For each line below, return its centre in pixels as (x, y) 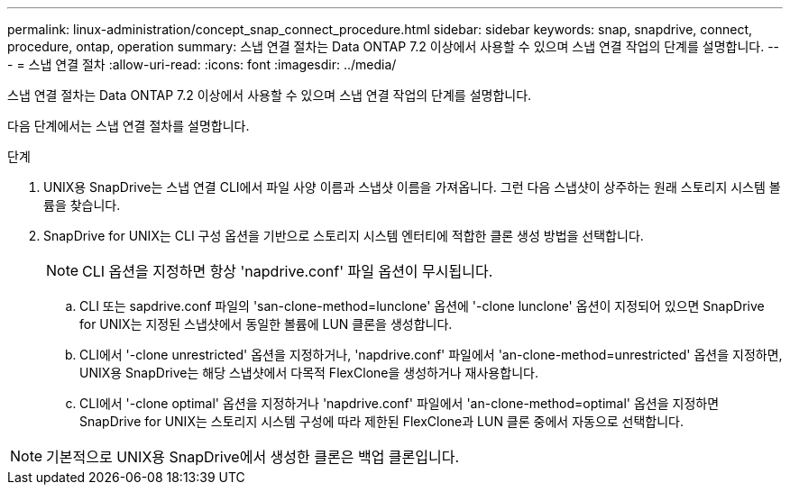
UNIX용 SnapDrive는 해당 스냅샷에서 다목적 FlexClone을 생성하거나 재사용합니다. (309, 373)
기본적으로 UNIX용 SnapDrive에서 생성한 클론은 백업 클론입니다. (253, 457)
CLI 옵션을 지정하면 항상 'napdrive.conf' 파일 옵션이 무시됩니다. (288, 271)
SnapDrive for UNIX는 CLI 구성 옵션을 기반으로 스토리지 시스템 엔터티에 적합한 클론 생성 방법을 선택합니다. (344, 236)
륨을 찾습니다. (82, 205)
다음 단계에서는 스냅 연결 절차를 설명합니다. (129, 126)
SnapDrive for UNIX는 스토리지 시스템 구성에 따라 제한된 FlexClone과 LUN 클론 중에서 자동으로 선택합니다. (382, 421)
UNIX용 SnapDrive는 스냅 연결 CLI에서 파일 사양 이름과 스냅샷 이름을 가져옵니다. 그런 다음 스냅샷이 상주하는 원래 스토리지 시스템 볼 (412, 187)
